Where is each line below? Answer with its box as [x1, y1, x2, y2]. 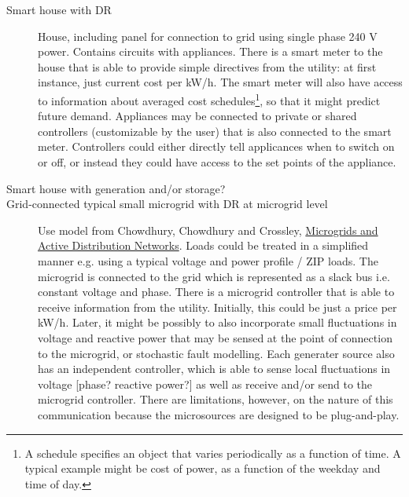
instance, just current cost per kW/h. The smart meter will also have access [38, 74, 403, 90]
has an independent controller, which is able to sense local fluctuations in [38, 360, 391, 377]
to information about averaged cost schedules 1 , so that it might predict [38, 90, 381, 108]
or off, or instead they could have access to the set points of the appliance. [38, 154, 396, 170]
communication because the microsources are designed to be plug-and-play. [38, 406, 400, 422]
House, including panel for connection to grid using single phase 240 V [38, 27, 378, 44]
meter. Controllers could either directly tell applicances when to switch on [38, 138, 395, 155]
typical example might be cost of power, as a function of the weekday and [24, 460, 381, 477]
